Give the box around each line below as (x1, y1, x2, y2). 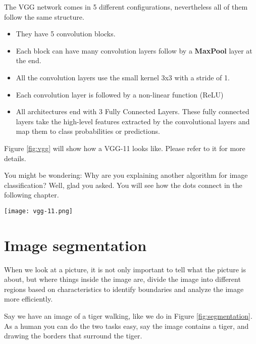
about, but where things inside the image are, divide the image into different (4, 274, 241, 284)
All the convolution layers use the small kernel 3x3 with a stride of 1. (16, 72, 230, 82)
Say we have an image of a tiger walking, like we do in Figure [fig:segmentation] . (4, 311, 252, 321)
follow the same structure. (4, 11, 84, 22)
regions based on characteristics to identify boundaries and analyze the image (4, 283, 244, 294)
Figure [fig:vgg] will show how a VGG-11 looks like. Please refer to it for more (4, 142, 245, 153)
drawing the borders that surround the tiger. (4, 330, 142, 341)
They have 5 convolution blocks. (16, 28, 116, 39)
